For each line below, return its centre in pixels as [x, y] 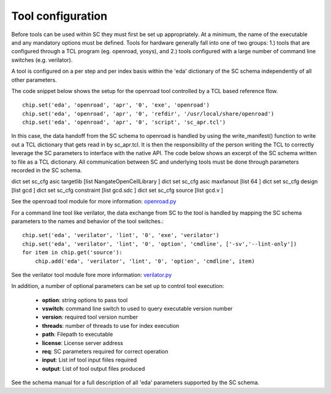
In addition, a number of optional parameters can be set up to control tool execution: [118, 286]
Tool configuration [59, 16]
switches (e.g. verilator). [42, 60]
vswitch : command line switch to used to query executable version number [137, 309]
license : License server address [83, 343]
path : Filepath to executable [78, 335]
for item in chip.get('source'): [72, 252]
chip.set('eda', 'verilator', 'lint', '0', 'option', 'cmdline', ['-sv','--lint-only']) [160, 244]
